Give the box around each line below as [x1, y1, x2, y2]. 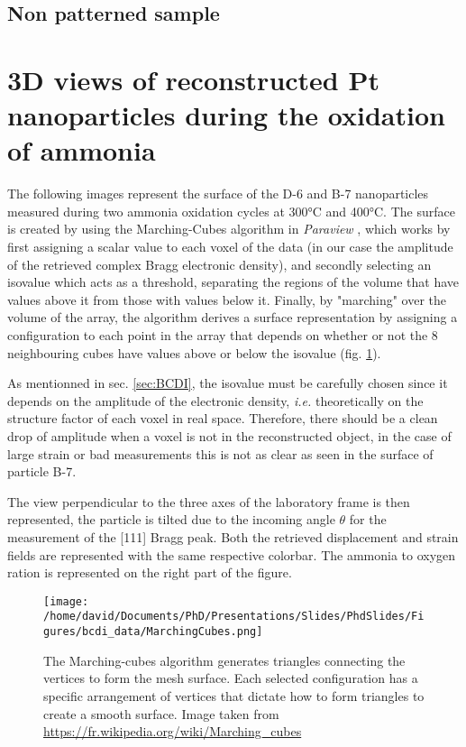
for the [349, 510, 387, 529]
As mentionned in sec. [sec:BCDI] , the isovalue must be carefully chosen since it [7, 373, 448, 392]
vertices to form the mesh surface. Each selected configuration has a [43, 669, 418, 687]
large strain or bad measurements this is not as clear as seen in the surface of [7, 444, 434, 463]
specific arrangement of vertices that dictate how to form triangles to [43, 686, 425, 705]
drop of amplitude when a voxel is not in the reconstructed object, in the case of [7, 427, 452, 445]
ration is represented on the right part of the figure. [7, 563, 292, 582]
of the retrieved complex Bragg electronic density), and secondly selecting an [7, 254, 432, 273]
